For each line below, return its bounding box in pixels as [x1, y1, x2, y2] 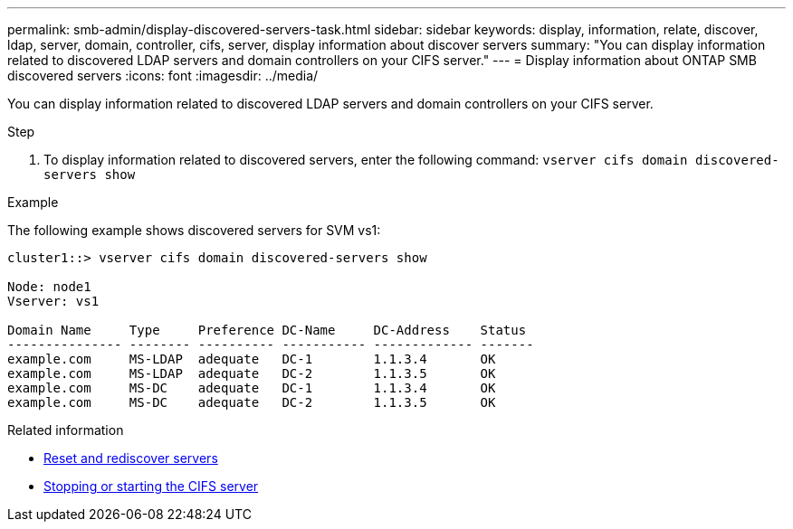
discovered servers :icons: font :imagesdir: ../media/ [7, 68, 319, 83]
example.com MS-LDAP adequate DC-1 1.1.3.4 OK [7, 352, 496, 366]
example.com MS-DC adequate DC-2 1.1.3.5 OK [7, 395, 496, 410]
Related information [7, 422, 124, 438]
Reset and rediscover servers [43, 450, 218, 466]
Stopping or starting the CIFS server [43, 478, 259, 494]
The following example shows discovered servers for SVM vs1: [7, 222, 381, 238]
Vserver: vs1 [7, 294, 100, 308]
